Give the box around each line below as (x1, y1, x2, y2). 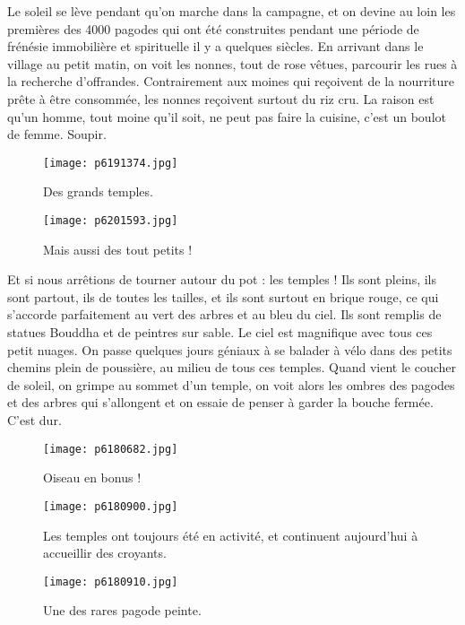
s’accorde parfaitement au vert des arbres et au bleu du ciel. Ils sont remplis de (7, 305, 442, 324)
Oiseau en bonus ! (43, 468, 142, 487)
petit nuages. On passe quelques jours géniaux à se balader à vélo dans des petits (7, 340, 452, 359)
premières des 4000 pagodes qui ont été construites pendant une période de (7, 19, 419, 38)
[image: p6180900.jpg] (43, 499, 178, 513)
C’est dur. (7, 411, 62, 429)
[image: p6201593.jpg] (43, 214, 178, 227)
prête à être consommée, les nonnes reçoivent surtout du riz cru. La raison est (7, 89, 435, 108)
